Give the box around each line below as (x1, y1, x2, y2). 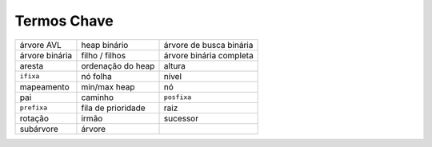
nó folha (81, 70, 112, 81)
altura (163, 60, 186, 71)
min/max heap (81, 81, 135, 92)
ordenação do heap (81, 60, 155, 71)
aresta (19, 60, 44, 71)
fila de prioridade (81, 102, 146, 113)
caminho (81, 92, 114, 103)
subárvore (19, 123, 59, 134)
